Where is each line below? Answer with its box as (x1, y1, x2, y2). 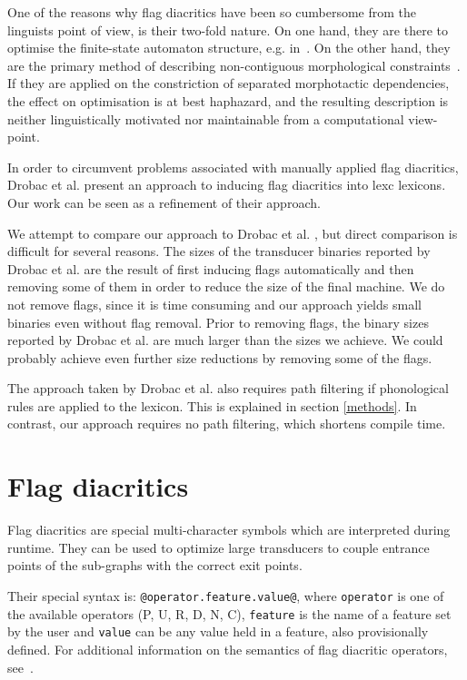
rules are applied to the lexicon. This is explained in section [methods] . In (7, 396, 417, 415)
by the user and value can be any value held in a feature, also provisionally (7, 622, 429, 641)
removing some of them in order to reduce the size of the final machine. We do (7, 277, 445, 296)
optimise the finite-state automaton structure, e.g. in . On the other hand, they (7, 38, 451, 57)
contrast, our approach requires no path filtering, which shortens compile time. (7, 414, 446, 433)
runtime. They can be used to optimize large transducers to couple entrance (7, 537, 430, 557)
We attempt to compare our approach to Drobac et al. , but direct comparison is (7, 223, 458, 242)
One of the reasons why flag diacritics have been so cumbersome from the (7, 3, 417, 21)
